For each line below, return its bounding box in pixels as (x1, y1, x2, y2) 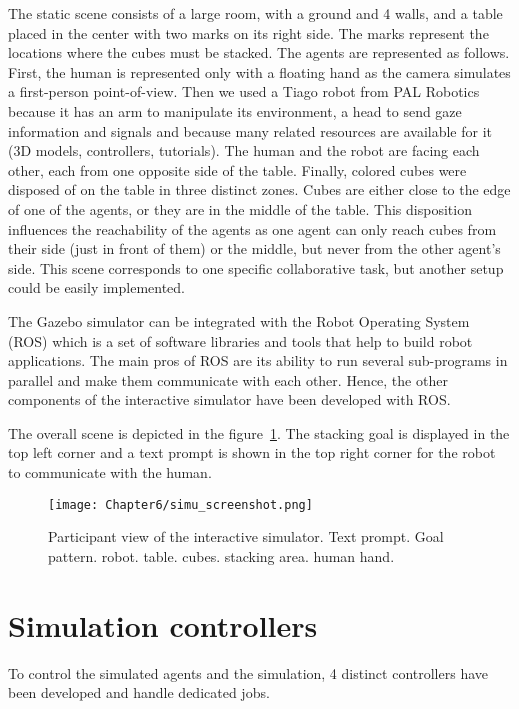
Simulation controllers (8, 604, 318, 645)
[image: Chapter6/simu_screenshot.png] (48, 497, 313, 512)
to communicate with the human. (8, 462, 212, 483)
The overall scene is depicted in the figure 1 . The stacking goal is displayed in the (8, 422, 510, 443)
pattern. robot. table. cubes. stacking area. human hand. (48, 545, 395, 566)
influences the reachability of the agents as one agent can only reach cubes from (8, 218, 497, 239)
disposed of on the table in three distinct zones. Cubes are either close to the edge (8, 179, 511, 200)
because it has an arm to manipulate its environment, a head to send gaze (8, 100, 462, 121)
